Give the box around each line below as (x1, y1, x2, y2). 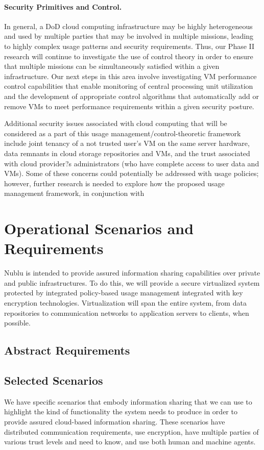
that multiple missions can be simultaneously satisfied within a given (4, 61, 220, 71)
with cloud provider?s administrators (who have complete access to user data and (4, 158, 259, 168)
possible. (4, 317, 31, 328)
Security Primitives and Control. (4, 1, 122, 12)
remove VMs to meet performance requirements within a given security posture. (4, 101, 254, 111)
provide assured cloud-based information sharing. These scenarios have (4, 416, 225, 427)
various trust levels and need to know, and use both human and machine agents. (4, 436, 256, 447)
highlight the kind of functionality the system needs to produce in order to (4, 406, 237, 417)
